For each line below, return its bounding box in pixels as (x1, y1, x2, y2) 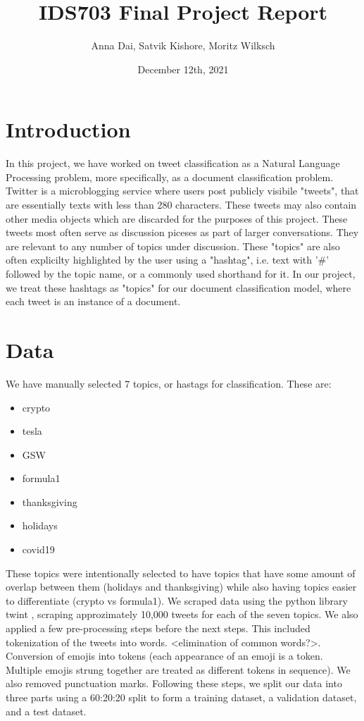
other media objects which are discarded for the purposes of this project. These (6, 211, 348, 226)
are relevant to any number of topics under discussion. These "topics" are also (6, 238, 340, 253)
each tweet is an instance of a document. (6, 294, 181, 309)
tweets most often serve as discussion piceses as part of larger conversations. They (6, 225, 359, 240)
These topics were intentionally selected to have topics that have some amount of (6, 565, 356, 580)
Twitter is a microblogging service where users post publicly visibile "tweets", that (6, 183, 359, 198)
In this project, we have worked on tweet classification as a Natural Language (6, 156, 340, 171)
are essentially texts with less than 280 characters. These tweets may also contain (6, 197, 357, 212)
